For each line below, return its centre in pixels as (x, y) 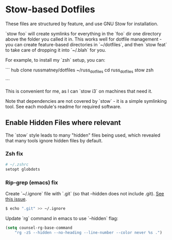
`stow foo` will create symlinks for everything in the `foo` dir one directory (83, 33)
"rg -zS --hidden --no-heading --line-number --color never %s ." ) (88, 232)
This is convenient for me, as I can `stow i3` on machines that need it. (79, 91)
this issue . (16, 199)
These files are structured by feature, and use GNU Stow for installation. (82, 24)
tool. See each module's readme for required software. (64, 106)
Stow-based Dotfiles (50, 10)
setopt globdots (23, 169)
